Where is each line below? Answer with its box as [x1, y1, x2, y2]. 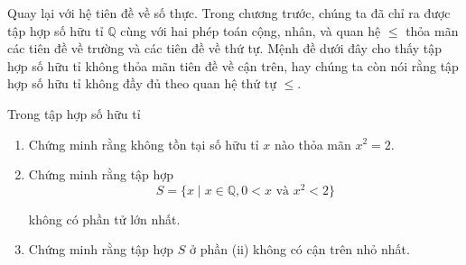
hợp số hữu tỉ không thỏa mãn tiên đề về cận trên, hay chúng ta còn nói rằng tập [7, 56, 459, 75]
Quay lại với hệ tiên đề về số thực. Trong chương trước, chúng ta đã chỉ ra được [7, 4, 451, 22]
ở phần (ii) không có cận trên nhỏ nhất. [190, 240, 410, 259]
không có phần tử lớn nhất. [28, 209, 181, 228]
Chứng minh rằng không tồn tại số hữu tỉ [28, 134, 259, 153]
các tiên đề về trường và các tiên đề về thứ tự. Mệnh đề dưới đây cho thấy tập [7, 39, 443, 58]
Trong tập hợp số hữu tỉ [7, 104, 141, 123]
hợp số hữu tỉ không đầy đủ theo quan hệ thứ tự [7, 74, 277, 93]
